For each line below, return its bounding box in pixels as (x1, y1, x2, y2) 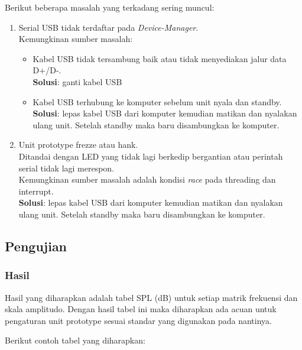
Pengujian (5, 236, 67, 255)
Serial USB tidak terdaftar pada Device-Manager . (18, 21, 199, 33)
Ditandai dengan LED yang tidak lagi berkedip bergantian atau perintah (18, 150, 283, 162)
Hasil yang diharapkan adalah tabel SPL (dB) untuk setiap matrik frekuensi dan (5, 291, 298, 303)
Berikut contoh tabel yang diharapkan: (5, 334, 145, 346)
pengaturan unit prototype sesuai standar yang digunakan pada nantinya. (5, 314, 272, 326)
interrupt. (18, 184, 54, 197)
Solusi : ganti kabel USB (33, 75, 122, 87)
